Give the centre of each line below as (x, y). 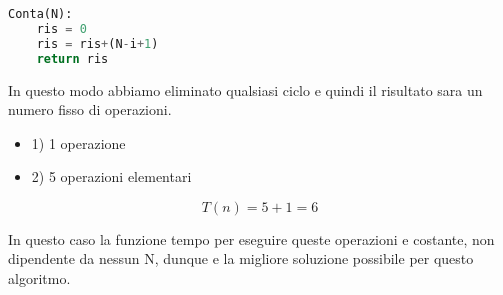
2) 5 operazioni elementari (111, 176)
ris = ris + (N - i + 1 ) (97, 43)
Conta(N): (40, 14)
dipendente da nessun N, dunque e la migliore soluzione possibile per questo (241, 258)
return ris (72, 58)
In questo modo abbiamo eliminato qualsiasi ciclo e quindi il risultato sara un (245, 89)
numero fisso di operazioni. (90, 109)
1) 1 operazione (78, 142)
